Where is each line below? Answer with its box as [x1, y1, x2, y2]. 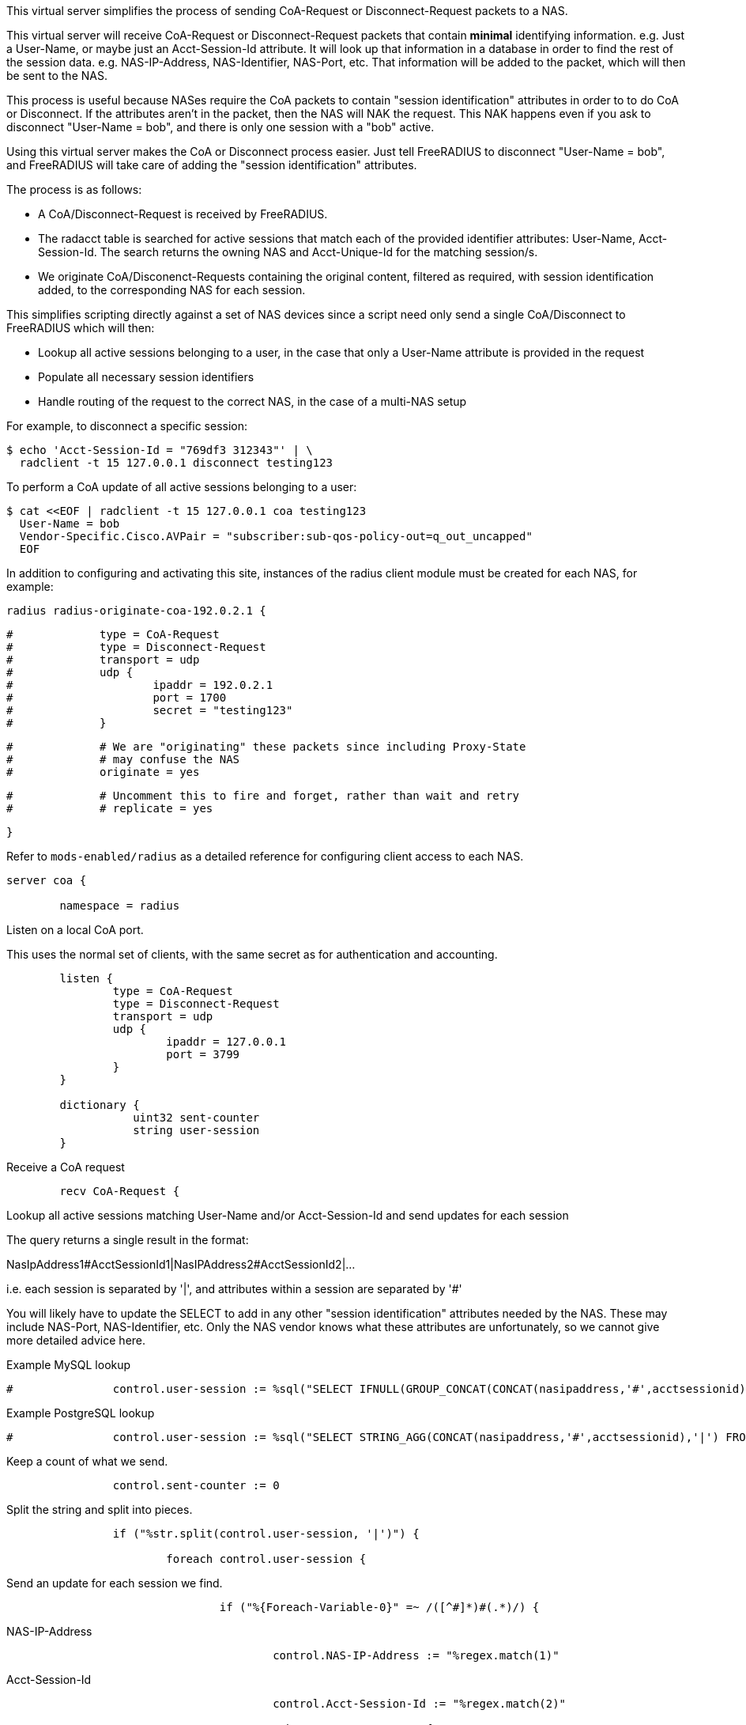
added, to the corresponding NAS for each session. [38, 283, 306, 297]
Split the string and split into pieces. [6, 1503, 193, 1516]
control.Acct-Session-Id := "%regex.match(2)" [273, 1697, 567, 1710]
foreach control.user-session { [166, 1553, 367, 1565]
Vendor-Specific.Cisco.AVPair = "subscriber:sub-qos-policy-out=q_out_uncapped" [19, 530, 533, 543]
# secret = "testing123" [6, 704, 293, 717]
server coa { [6, 874, 87, 887]
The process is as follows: [6, 183, 142, 196]
